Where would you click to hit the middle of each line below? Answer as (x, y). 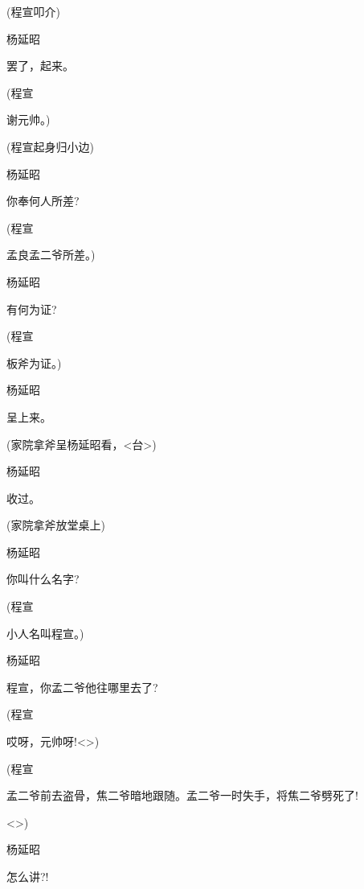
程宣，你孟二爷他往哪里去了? (82, 687)
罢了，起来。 (40, 66)
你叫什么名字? (43, 579)
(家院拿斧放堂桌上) (56, 525)
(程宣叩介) (33, 11)
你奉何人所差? (43, 201)
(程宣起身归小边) (50, 146)
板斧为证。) (34, 362)
